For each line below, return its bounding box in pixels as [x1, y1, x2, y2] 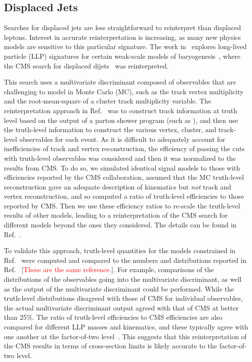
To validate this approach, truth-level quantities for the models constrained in [4, 245, 235, 256]
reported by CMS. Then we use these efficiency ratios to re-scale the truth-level [4, 200, 240, 210]
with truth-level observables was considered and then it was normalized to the [4, 153, 236, 163]
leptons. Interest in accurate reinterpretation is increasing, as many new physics [4, 32, 241, 42]
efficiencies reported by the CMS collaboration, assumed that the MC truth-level [4, 172, 244, 182]
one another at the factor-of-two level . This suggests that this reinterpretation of [4, 331, 247, 341]
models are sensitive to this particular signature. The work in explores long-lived [4, 41, 247, 52]
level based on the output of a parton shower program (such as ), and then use [4, 115, 238, 125]
